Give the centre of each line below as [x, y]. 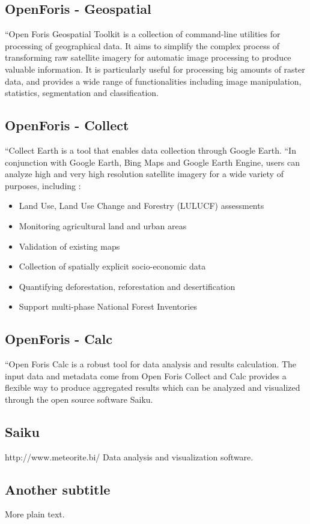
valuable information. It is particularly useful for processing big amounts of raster [155, 69]
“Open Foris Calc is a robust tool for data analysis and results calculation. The [151, 364]
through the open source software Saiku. [79, 399]
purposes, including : [43, 185]
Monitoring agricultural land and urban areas [103, 225]
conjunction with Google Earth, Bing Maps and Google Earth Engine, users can [152, 162]
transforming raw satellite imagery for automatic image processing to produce [148, 57]
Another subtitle [58, 489]
